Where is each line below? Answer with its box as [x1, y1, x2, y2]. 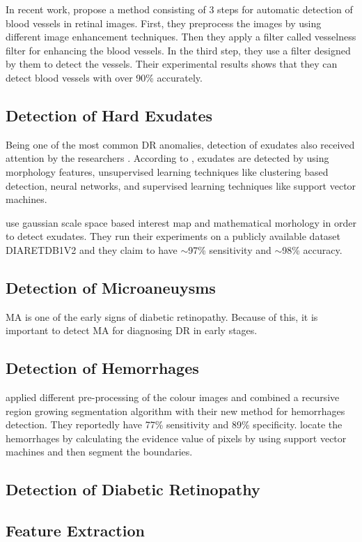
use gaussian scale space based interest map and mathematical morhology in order [6, 215, 356, 229]
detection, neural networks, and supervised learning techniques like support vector [6, 178, 356, 193]
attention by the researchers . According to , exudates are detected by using [6, 151, 329, 165]
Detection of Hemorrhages [6, 357, 199, 379]
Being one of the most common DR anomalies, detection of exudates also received [6, 137, 355, 151]
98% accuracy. [282, 242, 343, 257]
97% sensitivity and [188, 242, 271, 257]
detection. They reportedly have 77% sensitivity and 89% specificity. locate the [6, 417, 343, 432]
